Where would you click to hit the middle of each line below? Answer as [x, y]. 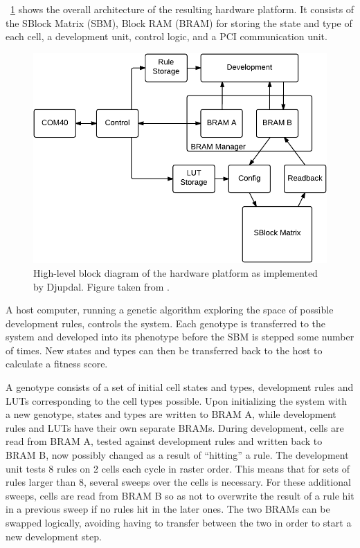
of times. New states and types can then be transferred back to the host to [164, 350]
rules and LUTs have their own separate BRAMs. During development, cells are [175, 427]
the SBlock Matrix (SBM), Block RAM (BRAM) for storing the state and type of [179, 22]
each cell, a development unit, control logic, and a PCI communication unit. [166, 36]
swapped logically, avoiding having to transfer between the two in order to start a [179, 522]
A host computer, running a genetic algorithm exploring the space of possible [170, 310]
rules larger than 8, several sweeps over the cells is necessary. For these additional [178, 482]
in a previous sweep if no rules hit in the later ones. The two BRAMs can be [168, 509]
